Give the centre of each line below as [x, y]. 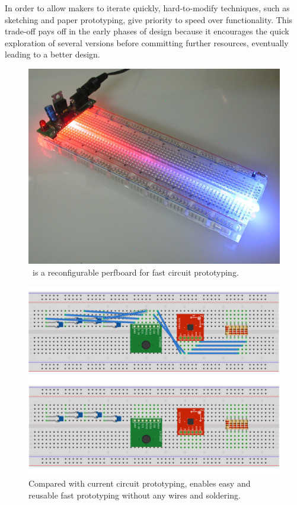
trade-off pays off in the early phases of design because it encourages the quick [147, 31]
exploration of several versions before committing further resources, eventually [147, 42]
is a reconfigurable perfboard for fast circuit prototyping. [135, 272]
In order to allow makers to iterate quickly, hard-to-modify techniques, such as [147, 8]
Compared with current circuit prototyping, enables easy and [140, 483]
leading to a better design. [52, 54]
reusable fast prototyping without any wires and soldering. [135, 495]
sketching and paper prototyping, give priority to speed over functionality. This [149, 19]
